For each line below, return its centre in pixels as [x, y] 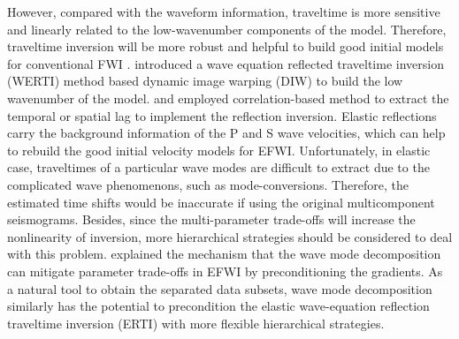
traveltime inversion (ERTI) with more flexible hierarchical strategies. [196, 323]
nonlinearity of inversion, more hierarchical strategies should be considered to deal [230, 236]
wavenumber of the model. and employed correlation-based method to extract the [228, 98]
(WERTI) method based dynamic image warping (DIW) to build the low [205, 81]
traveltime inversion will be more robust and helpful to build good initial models [226, 46]
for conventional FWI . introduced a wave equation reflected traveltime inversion [226, 63]
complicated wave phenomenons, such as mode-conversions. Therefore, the [208, 184]
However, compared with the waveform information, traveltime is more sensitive [224, 11]
